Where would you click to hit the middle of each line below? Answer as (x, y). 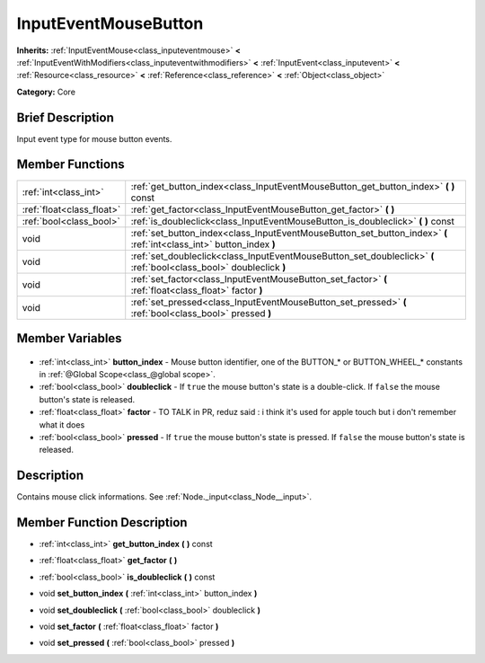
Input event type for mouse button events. (94, 138)
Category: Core (46, 92)
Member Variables (69, 338)
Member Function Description (102, 522)
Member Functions (71, 165)
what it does (62, 424)
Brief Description (65, 117)
